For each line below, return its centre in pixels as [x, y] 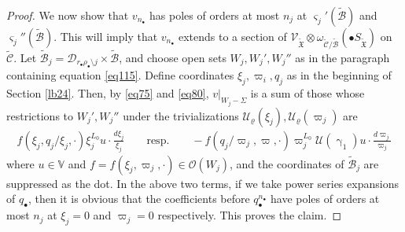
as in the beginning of [339, 75]
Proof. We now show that [68, 15]
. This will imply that [106, 36]
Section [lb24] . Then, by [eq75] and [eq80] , [108, 93]
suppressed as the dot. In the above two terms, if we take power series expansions [202, 183]
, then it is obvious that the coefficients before [139, 199]
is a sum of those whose [307, 93]
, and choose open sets [173, 57]
